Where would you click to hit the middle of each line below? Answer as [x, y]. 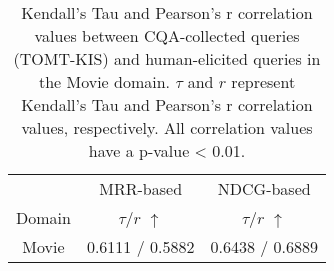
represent [263, 81]
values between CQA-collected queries [167, 35]
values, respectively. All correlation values [167, 127]
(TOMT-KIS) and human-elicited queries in [167, 58]
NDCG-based [264, 188]
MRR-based [141, 188]
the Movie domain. [104, 81]
